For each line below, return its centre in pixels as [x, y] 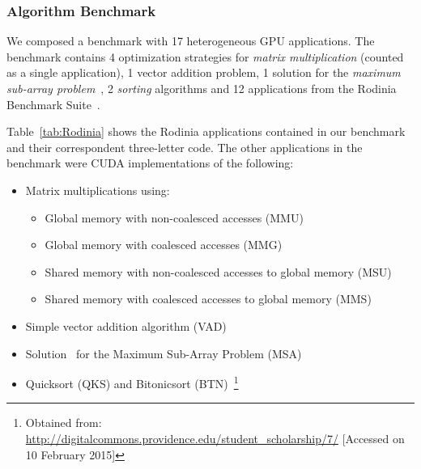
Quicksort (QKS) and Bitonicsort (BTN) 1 [132, 382]
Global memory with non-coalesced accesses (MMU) [174, 217]
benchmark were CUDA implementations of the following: [150, 163]
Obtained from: [64, 423]
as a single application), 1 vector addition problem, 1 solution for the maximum [204, 72]
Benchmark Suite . [53, 104]
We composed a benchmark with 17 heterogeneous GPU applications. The [191, 41]
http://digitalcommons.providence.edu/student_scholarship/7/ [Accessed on [215, 438]
